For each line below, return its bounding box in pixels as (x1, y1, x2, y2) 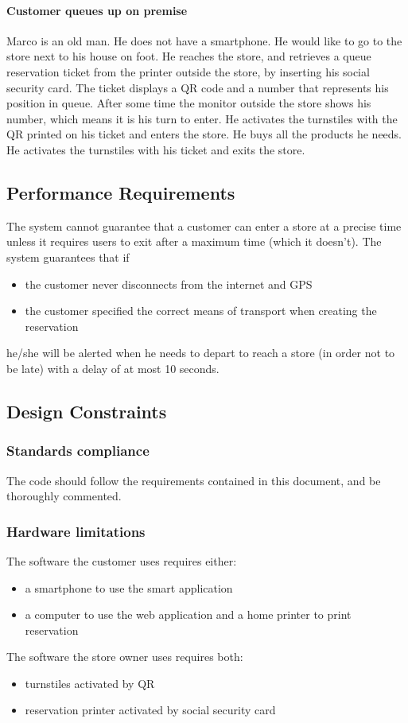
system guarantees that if (6, 248, 130, 265)
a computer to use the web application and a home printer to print (25, 606, 352, 623)
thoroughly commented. (6, 488, 122, 504)
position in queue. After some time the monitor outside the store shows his (6, 95, 371, 111)
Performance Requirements (6, 180, 235, 204)
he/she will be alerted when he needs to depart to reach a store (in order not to (6, 344, 395, 361)
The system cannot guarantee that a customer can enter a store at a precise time (6, 217, 402, 234)
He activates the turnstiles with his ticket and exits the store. (6, 141, 305, 157)
